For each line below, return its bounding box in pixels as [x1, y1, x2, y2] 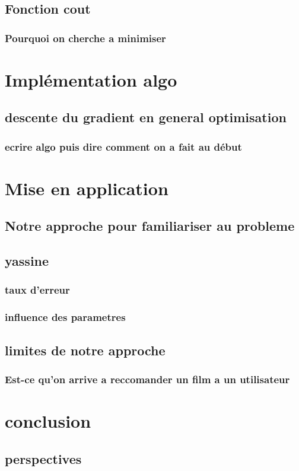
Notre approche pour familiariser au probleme [5, 217, 295, 235]
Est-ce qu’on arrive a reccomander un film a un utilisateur [5, 371, 290, 386]
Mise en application [5, 176, 168, 200]
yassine [5, 252, 49, 270]
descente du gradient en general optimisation [5, 108, 287, 126]
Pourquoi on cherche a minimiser [5, 30, 166, 45]
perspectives [5, 449, 82, 467]
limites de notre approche [5, 340, 166, 359]
